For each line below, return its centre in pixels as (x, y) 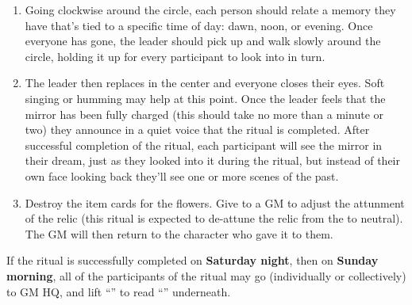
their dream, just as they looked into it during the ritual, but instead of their (213, 160)
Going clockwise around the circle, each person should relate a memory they (210, 10)
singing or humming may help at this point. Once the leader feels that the (205, 98)
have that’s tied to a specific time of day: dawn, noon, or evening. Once (199, 25)
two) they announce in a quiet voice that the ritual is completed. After (197, 130)
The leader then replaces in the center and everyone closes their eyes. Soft (205, 83)
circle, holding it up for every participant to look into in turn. (175, 56)
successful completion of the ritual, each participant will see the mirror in (204, 145)
